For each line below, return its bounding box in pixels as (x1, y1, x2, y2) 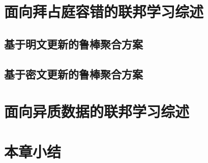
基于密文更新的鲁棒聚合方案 (4, 66, 143, 81)
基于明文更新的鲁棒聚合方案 (4, 36, 143, 51)
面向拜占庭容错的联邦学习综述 (4, 1, 204, 22)
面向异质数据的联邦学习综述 (4, 101, 190, 122)
